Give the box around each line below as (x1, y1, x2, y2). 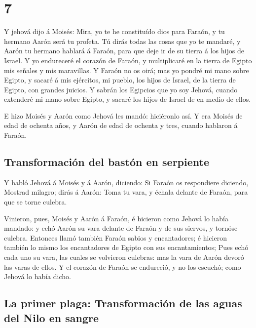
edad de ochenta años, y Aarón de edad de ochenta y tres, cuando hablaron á (4, 120, 238, 130)
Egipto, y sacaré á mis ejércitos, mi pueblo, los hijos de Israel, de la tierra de (4, 75, 236, 85)
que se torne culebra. (4, 197, 67, 207)
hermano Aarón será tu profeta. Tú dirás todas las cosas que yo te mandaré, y (4, 36, 241, 46)
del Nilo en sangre (4, 310, 99, 325)
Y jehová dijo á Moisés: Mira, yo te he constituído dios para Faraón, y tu (4, 26, 225, 37)
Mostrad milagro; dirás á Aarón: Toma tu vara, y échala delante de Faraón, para (4, 187, 248, 197)
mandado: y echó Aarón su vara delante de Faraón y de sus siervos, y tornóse (4, 223, 238, 233)
